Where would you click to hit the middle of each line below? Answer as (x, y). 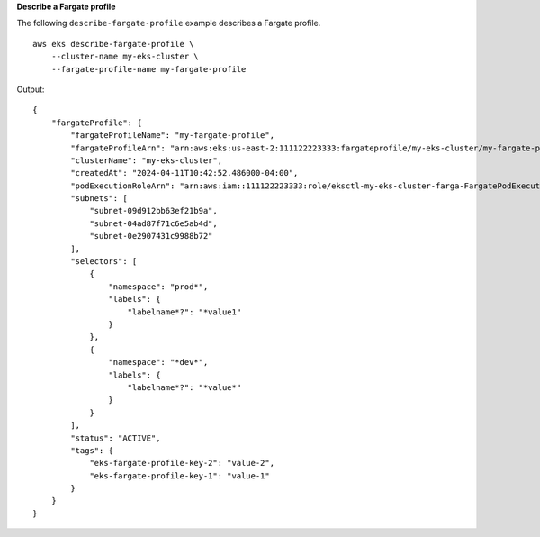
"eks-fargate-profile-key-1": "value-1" (180, 476)
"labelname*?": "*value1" (184, 312)
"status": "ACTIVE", (116, 438)
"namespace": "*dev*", (158, 362)
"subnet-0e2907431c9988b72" (151, 236)
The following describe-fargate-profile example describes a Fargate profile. (169, 23)
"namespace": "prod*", (158, 287)
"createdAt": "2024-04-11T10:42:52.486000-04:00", (184, 173)
